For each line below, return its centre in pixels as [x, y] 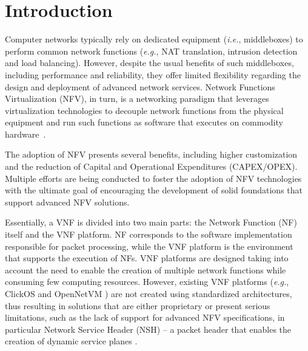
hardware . [25, 134]
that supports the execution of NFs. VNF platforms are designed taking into [147, 258]
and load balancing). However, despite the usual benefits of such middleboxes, [149, 63]
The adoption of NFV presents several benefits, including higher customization [151, 154]
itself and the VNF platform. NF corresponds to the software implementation [149, 234]
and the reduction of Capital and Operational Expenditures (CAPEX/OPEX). [151, 166]
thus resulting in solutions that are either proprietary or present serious [138, 305]
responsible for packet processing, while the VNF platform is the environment [149, 246]
